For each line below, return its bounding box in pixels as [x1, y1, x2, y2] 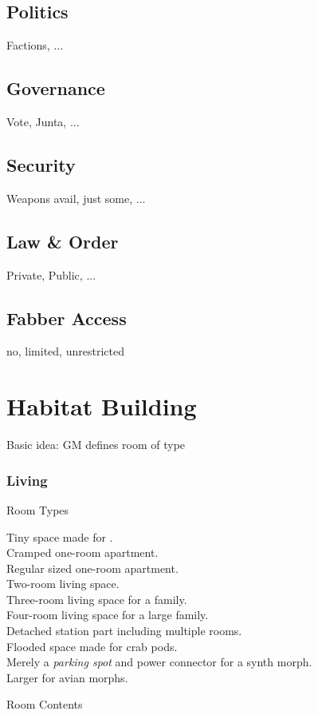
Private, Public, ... [6, 266, 96, 283]
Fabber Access [6, 305, 127, 330]
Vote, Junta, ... [6, 113, 80, 129]
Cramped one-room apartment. [6, 544, 159, 561]
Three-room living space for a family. [6, 590, 187, 607]
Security [6, 152, 76, 177]
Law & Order [6, 228, 119, 253]
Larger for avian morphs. [6, 669, 128, 685]
